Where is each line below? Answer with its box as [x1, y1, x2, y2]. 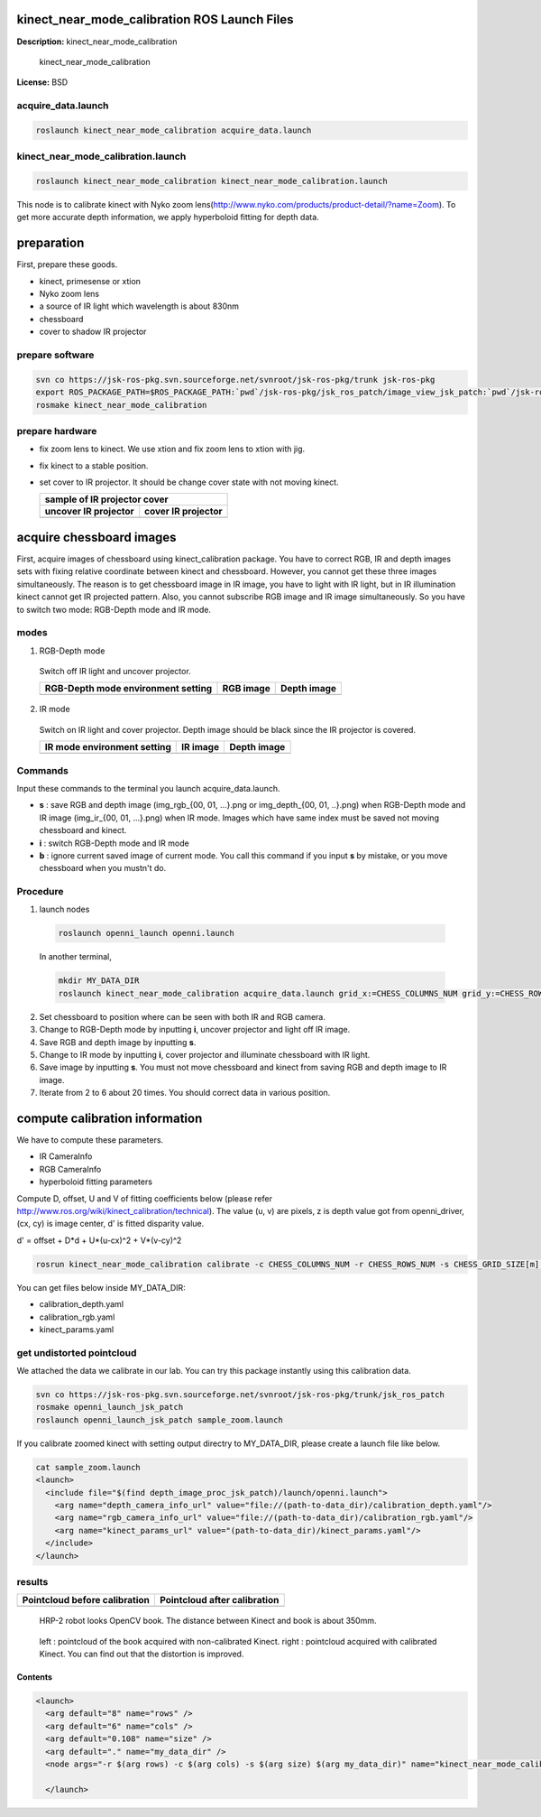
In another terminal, [39, 951, 113, 962]
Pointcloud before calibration [22, 1594, 151, 1607]
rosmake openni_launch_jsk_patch [35, 1402, 184, 1413]
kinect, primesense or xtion [39, 275, 142, 286]
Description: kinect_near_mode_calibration [16, 36, 178, 47]
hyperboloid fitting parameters [39, 1176, 153, 1187]
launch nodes [39, 904, 90, 915]
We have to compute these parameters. [16, 1135, 164, 1145]
